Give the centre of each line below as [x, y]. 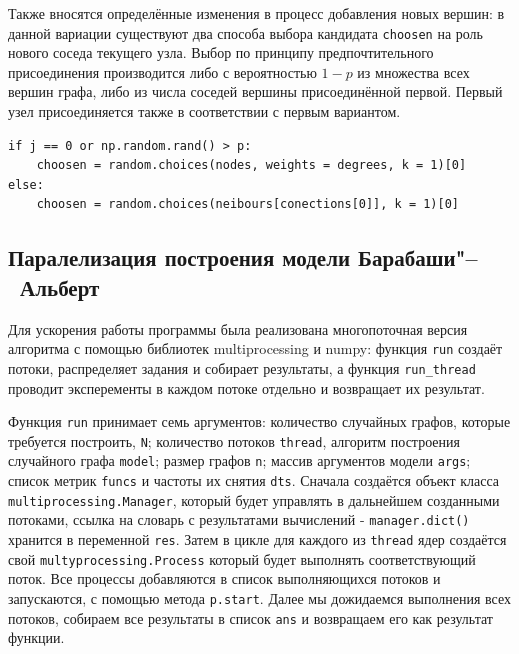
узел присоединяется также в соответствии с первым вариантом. [204, 111]
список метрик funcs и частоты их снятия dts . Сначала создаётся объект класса [254, 480]
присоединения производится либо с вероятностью [162, 71]
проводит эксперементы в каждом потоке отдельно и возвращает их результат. [246, 387]
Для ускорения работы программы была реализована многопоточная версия [238, 328]
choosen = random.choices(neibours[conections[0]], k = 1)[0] [248, 204]
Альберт [60, 286]
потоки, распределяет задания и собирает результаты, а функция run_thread [242, 367]
